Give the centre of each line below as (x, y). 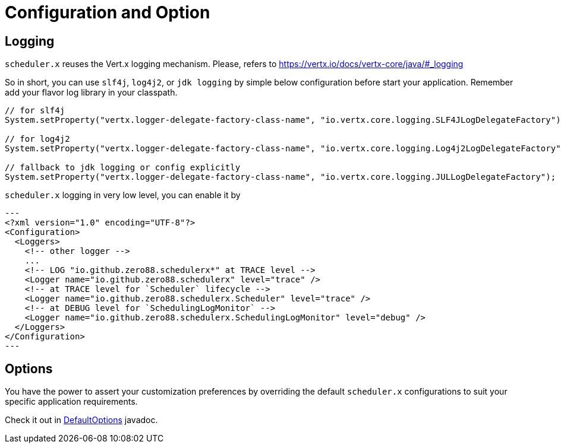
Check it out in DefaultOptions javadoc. (81, 420)
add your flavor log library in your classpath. (91, 93)
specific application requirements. (71, 402)
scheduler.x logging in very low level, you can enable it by (123, 195)
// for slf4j (35, 111)
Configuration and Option (108, 12)
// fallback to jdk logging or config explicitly (123, 168)
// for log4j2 (37, 139)
